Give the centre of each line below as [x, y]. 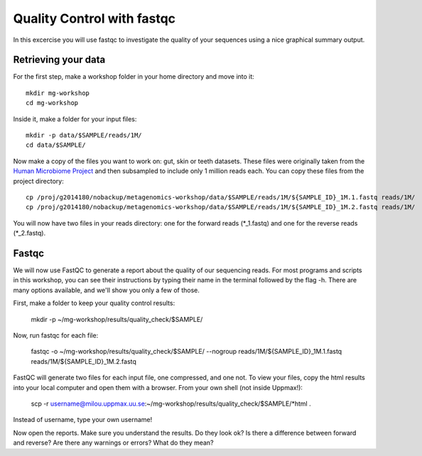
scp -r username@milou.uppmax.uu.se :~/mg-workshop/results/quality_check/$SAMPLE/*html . [171, 404]
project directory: [38, 181]
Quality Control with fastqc [94, 18]
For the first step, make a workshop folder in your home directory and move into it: [134, 77]
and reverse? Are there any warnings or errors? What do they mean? [113, 443]
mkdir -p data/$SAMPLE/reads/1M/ [84, 135]
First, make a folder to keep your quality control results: [94, 303]
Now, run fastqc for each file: [56, 335]
